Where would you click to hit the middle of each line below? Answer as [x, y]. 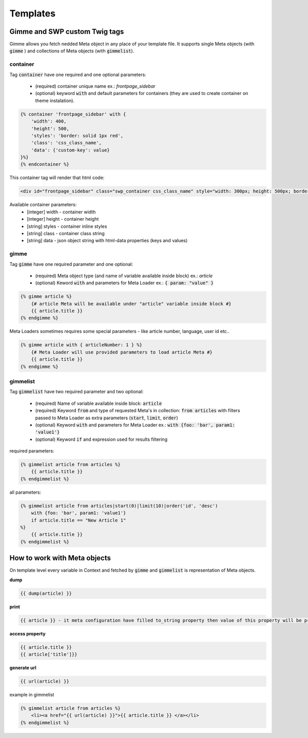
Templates [33, 13]
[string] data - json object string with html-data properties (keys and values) [107, 241]
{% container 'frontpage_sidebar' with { [73, 114]
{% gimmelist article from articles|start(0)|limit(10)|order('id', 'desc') [119, 506]
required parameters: [32, 451]
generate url [23, 668]
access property [27, 633]
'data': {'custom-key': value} [70, 150]
